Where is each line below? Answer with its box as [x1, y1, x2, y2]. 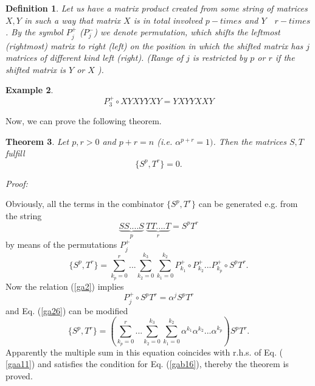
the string [5, 209, 42, 222]
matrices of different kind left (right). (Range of [5, 51, 184, 64]
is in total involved [133, 13, 202, 26]
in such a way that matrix [24, 13, 121, 26]
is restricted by [192, 51, 247, 64]
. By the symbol [5, 26, 63, 38]
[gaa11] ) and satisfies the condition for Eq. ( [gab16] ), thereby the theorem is [5, 357, 289, 370]
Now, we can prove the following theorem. [5, 114, 162, 127]
